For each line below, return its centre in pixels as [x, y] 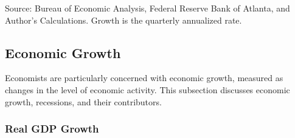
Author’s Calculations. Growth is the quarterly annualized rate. [123, 20]
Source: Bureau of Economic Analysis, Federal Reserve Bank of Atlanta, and [147, 8]
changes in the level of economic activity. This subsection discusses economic [147, 89]
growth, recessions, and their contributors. [83, 101]
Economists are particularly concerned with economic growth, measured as [144, 78]
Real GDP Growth [52, 129]
